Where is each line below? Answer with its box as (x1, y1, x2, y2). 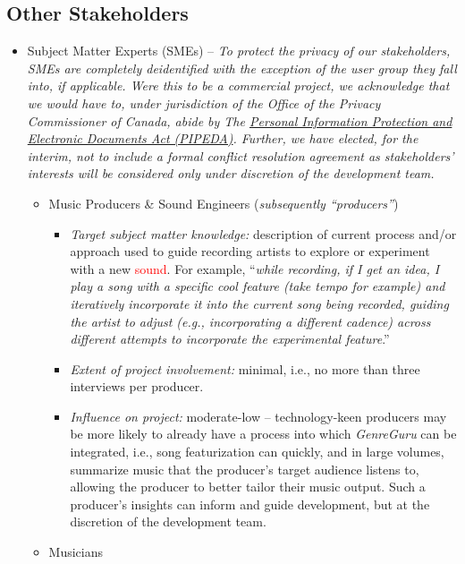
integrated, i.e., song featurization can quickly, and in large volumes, (70, 442, 444, 461)
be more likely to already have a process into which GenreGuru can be (70, 424, 457, 443)
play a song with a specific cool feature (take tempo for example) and (70, 277, 445, 295)
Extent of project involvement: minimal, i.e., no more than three (70, 359, 420, 378)
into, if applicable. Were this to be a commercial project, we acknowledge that (27, 76, 450, 95)
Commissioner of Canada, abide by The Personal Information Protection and (27, 111, 452, 130)
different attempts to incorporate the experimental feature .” (70, 329, 390, 348)
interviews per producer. (70, 377, 204, 396)
